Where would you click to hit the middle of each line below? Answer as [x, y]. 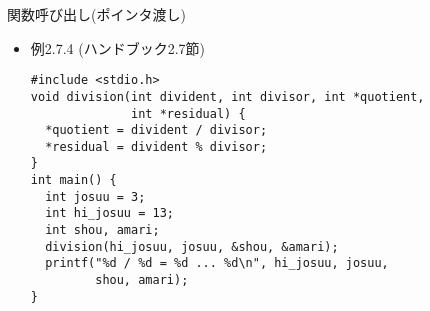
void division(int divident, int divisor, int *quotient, [227, 96]
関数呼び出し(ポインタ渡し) [96, 14]
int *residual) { [188, 113]
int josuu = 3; [95, 196]
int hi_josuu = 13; [109, 213]
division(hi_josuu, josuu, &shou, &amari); [192, 246]
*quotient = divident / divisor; [156, 130]
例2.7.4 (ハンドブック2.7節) [118, 47]
